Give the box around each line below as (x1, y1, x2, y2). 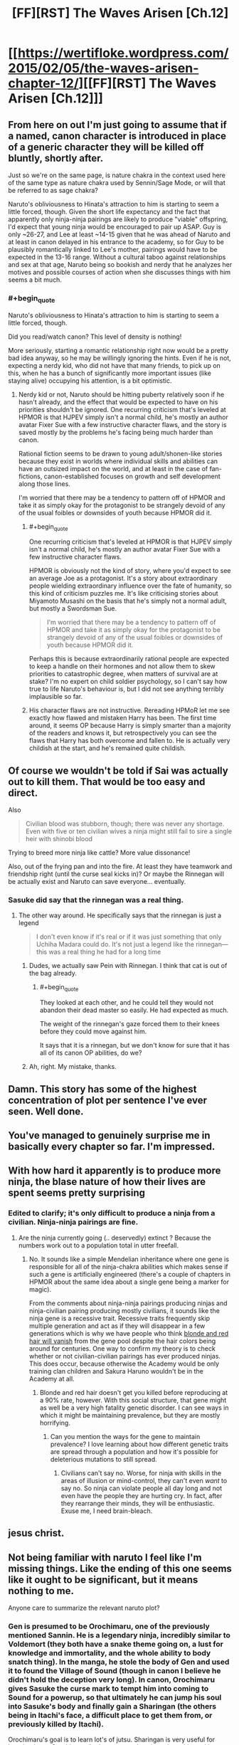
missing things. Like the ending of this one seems (8, 1562, 232, 1574)
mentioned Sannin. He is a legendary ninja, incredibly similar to (8, 1630, 230, 1640)
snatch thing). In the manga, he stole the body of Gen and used (8, 1657, 230, 1667)
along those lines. (18, 479, 70, 488)
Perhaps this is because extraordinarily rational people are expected (28, 655, 230, 663)
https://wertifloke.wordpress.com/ (17, 45, 229, 61)
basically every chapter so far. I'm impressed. (8, 1141, 216, 1153)
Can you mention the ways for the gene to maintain (50, 1432, 201, 1440)
